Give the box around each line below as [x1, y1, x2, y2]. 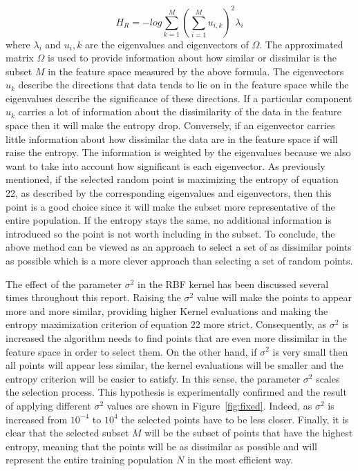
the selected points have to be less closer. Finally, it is [121, 412, 349, 426]
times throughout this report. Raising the [6, 290, 181, 305]
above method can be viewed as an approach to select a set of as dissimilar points [6, 240, 352, 254]
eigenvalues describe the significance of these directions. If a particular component [6, 90, 352, 105]
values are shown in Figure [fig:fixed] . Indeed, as [106, 398, 312, 412]
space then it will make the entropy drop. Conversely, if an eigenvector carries [6, 118, 335, 133]
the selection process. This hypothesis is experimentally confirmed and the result [6, 385, 347, 399]
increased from [6, 412, 68, 426]
